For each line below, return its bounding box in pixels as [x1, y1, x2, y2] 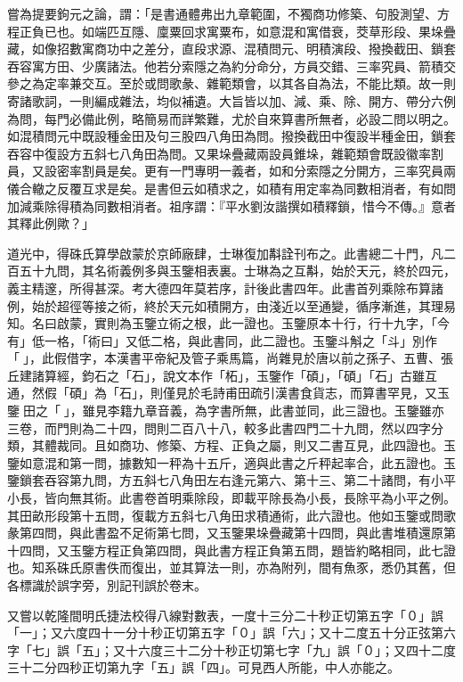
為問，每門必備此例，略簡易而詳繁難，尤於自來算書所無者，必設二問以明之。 [7, 109, 456, 127]
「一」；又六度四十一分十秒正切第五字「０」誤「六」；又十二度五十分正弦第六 [7, 623, 456, 642]
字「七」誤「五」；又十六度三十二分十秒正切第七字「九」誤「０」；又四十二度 [7, 640, 456, 659]
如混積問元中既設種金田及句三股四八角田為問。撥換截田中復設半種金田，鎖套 [7, 127, 456, 145]
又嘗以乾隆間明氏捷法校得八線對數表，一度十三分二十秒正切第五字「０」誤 [7, 605, 443, 624]
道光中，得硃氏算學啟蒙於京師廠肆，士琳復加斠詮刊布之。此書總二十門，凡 [7, 243, 443, 262]
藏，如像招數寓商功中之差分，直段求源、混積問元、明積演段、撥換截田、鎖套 [7, 39, 456, 58]
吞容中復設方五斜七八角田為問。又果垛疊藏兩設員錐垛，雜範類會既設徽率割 [7, 144, 443, 162]
